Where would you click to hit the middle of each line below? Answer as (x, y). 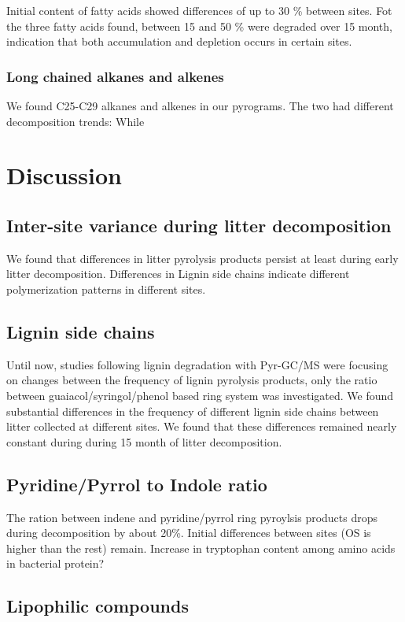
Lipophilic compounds (98, 606)
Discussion (64, 175)
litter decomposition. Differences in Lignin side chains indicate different (178, 274)
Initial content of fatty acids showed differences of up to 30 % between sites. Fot (199, 10)
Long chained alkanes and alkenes (115, 76)
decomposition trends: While (75, 121)
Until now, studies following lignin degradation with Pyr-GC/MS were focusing (197, 364)
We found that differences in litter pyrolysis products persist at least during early (202, 258)
